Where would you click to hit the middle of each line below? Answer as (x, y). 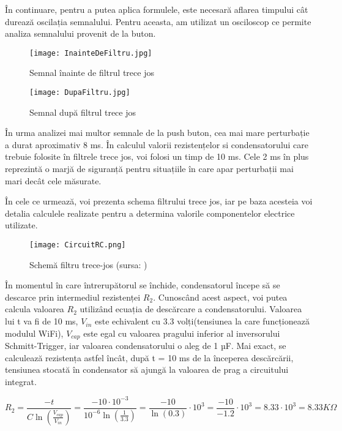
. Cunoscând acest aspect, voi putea (220, 297)
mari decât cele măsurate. (53, 180)
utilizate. (21, 225)
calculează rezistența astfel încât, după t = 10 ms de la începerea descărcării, (149, 357)
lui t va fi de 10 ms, (42, 321)
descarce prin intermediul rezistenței (73, 297)
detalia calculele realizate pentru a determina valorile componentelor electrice (150, 213)
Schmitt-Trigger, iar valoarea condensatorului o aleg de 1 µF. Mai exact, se (146, 346)
